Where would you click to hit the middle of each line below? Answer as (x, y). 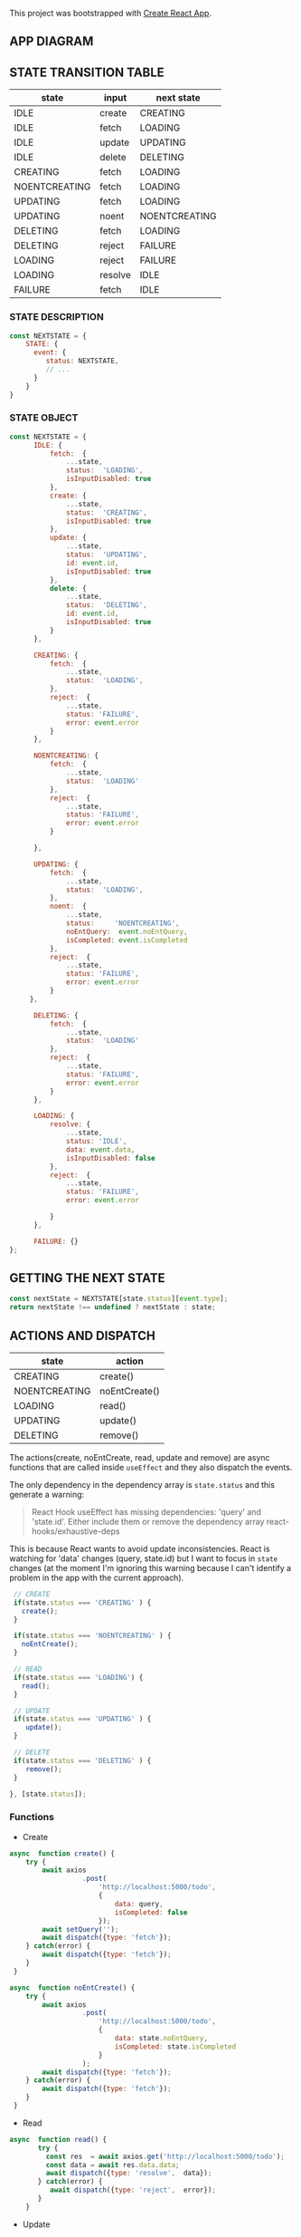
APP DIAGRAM (52, 41)
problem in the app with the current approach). (97, 1577)
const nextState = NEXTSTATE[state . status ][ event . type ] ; (119, 1299)
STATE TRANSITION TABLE (87, 72)
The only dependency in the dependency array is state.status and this (142, 1484)
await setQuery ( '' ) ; (80, 1929)
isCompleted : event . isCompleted (127, 940)
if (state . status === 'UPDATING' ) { (82, 1719)
